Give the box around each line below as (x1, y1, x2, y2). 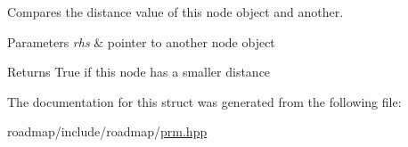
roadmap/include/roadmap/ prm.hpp (7, 122, 208, 141)
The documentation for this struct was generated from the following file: (7, 92, 402, 110)
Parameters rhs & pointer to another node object (7, 32, 275, 51)
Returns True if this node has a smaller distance (7, 62, 271, 81)
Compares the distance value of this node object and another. (7, 3, 344, 20)
